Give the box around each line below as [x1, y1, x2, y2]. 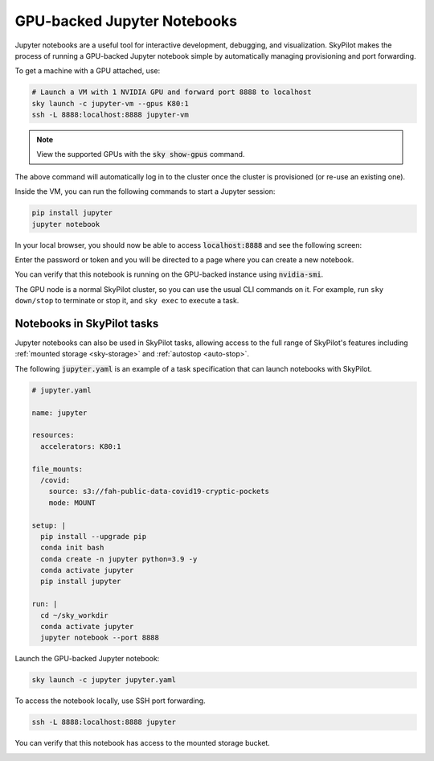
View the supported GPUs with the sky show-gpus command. [36, 150, 245, 159]
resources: [31, 430, 75, 440]
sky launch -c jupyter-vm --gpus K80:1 [31, 99, 189, 108]
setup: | [31, 520, 67, 530]
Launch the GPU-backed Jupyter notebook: [14, 654, 160, 664]
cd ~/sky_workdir [40, 611, 108, 619]
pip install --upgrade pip [40, 532, 147, 541]
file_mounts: [31, 464, 84, 474]
